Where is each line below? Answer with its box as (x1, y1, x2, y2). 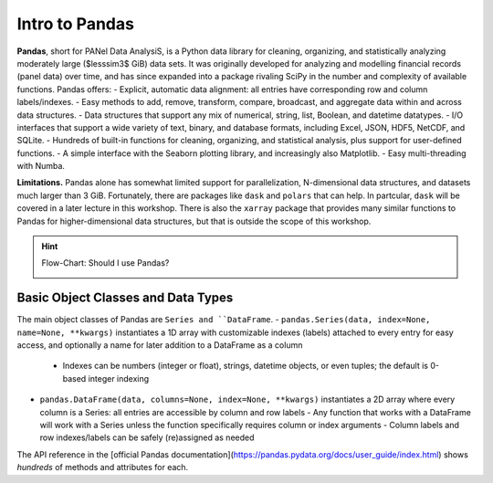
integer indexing (88, 373, 150, 383)
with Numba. (16, 161, 66, 172)
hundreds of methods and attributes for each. (16, 462, 189, 473)
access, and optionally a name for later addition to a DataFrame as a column (16, 340, 303, 351)
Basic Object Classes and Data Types (16, 290, 234, 306)
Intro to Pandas (16, 14, 134, 34)
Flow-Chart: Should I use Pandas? (41, 257, 170, 268)
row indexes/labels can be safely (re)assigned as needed (39, 432, 255, 443)
